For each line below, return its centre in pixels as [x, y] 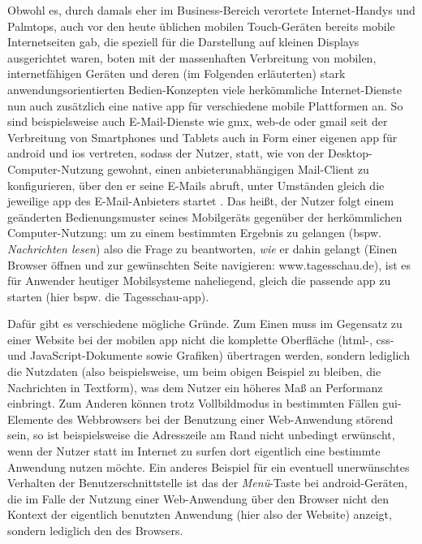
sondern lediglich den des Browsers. [95, 530]
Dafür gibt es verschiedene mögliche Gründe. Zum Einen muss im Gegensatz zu [205, 324]
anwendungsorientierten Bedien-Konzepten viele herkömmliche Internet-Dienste [205, 89]
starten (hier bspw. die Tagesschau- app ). [108, 296]
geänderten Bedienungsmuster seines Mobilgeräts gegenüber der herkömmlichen [205, 216]
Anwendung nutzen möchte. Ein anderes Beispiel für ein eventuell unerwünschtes [209, 466]
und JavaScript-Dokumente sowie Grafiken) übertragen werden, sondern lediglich [209, 355]
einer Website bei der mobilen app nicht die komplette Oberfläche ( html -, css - [201, 339]
